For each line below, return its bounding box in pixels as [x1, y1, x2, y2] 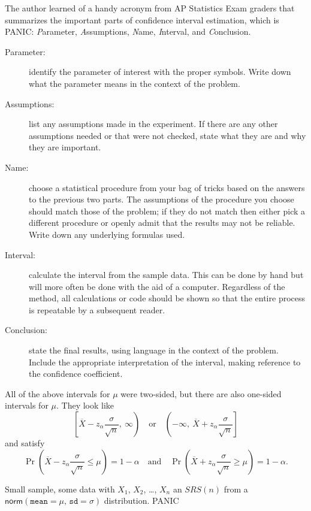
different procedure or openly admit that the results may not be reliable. [29, 216, 295, 229]
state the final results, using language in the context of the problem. [29, 344, 279, 356]
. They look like [56, 399, 114, 412]
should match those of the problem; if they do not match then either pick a [29, 204, 306, 217]
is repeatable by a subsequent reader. [29, 303, 165, 316]
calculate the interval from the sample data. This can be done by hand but [29, 268, 304, 281]
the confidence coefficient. [29, 367, 123, 380]
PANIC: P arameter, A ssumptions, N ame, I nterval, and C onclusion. [5, 25, 251, 38]
